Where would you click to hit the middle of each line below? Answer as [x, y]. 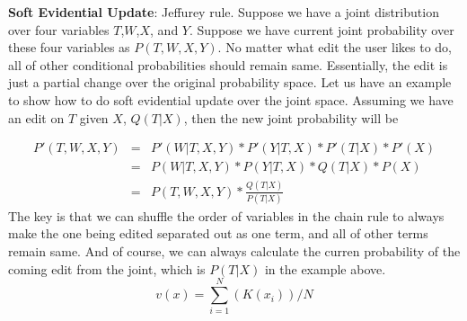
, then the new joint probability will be [291, 117]
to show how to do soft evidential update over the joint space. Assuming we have [231, 99]
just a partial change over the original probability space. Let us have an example [230, 82]
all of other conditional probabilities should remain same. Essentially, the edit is [228, 64]
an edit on [36, 117]
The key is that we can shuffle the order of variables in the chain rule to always [226, 215]
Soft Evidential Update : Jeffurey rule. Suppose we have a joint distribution [224, 12]
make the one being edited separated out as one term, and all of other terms [218, 233]
